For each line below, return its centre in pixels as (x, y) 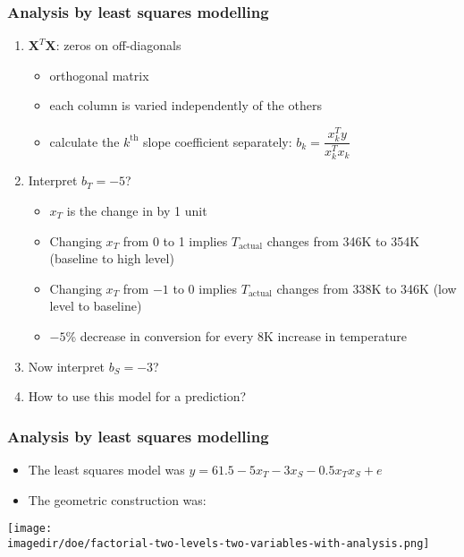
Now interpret (67, 366)
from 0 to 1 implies (175, 240)
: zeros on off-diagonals (118, 45)
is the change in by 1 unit (137, 210)
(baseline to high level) (112, 258)
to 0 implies (205, 288)
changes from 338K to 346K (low (367, 288)
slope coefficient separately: (218, 141)
